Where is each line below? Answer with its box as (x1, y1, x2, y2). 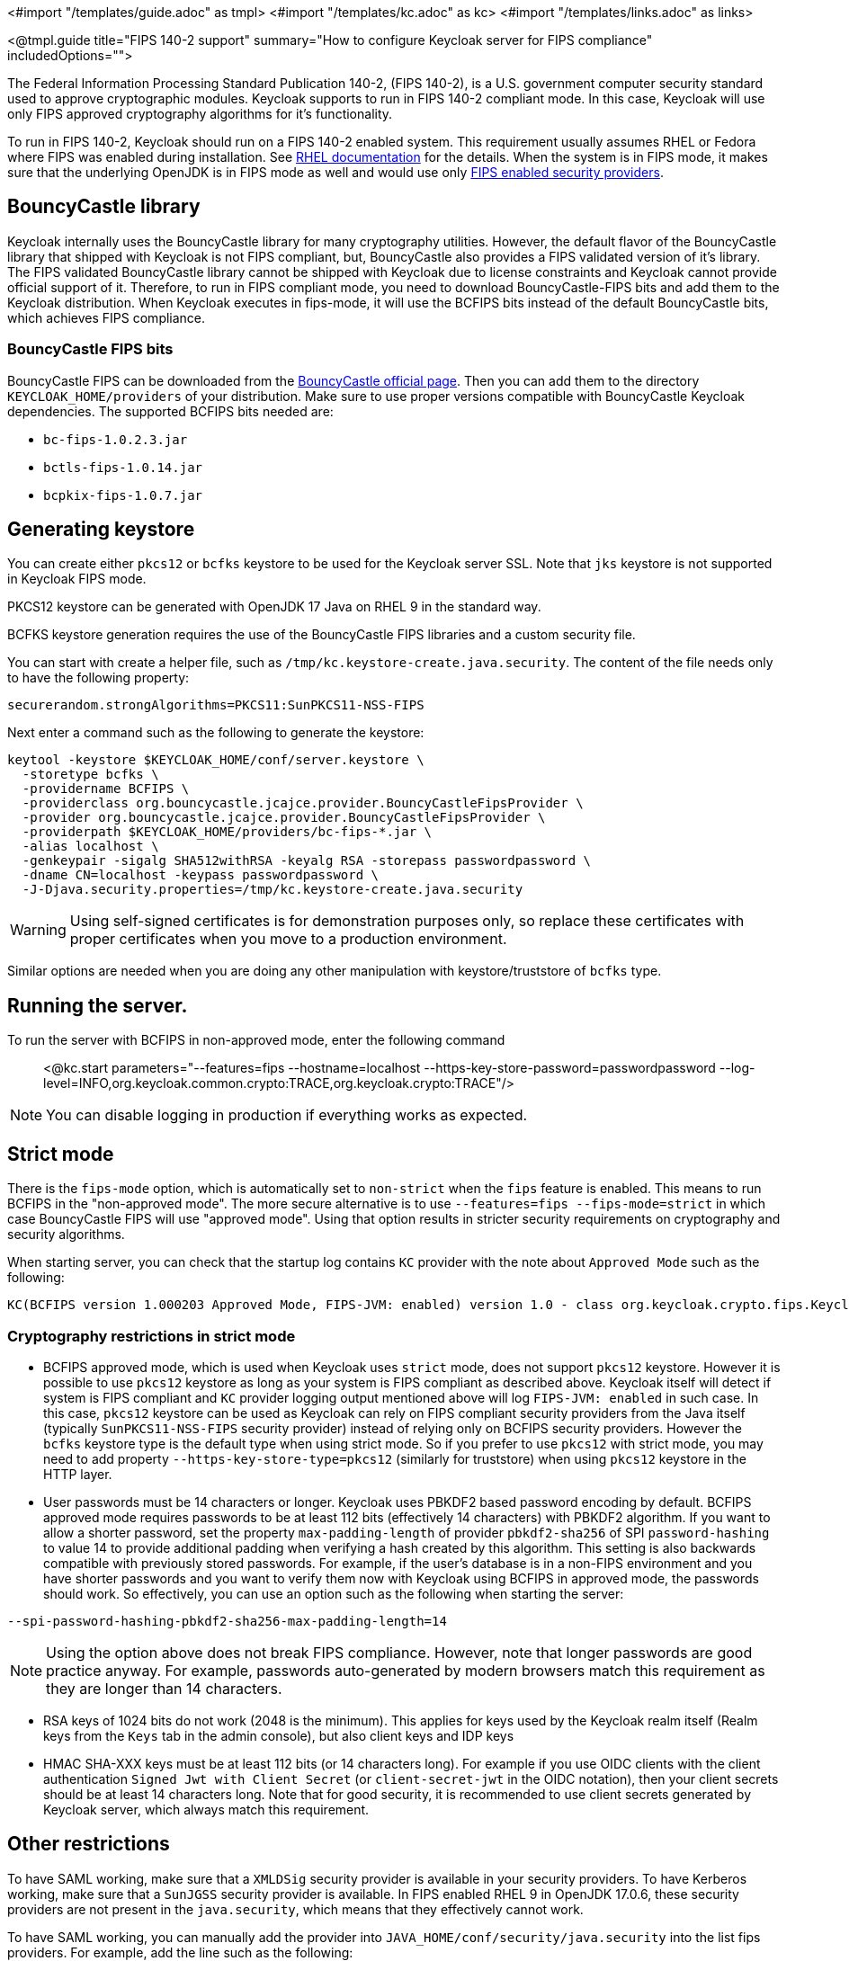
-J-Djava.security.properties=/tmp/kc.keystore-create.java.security (22, 882, 523, 897)
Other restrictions (7, 1832, 170, 1856)
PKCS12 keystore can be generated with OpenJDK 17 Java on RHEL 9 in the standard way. (7, 599, 541, 615)
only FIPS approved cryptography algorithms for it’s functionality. (7, 106, 393, 121)
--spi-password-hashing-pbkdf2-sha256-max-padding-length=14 (7, 1613, 447, 1628)
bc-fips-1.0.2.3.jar (43, 432, 188, 447)
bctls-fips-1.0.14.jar (43, 459, 203, 475)
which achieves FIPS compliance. (7, 309, 206, 325)
